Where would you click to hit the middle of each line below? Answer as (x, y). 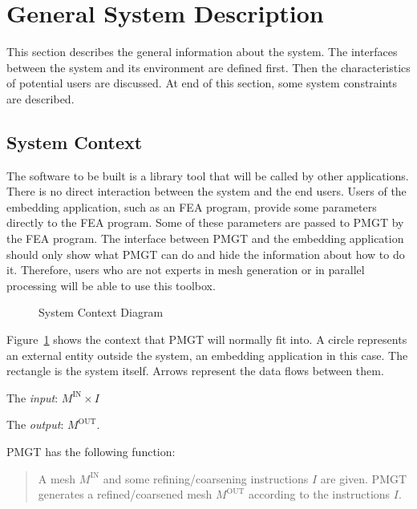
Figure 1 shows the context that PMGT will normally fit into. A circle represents (207, 339)
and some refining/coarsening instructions (206, 478)
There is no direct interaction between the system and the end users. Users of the (206, 191)
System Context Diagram (101, 312)
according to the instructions (320, 494)
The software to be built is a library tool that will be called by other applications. (208, 175)
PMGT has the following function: (91, 452)
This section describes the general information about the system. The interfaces (202, 52)
